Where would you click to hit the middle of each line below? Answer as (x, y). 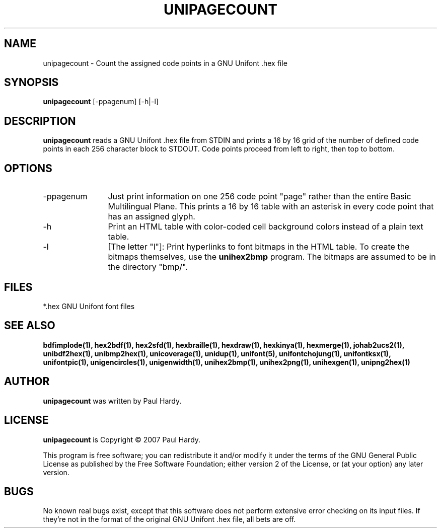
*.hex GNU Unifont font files (89, 306)
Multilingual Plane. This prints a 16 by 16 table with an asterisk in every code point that (271, 207)
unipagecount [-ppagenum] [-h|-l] (101, 102)
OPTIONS (28, 168)
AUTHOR (27, 382)
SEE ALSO (30, 326)
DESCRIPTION (40, 121)
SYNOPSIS (31, 83)
